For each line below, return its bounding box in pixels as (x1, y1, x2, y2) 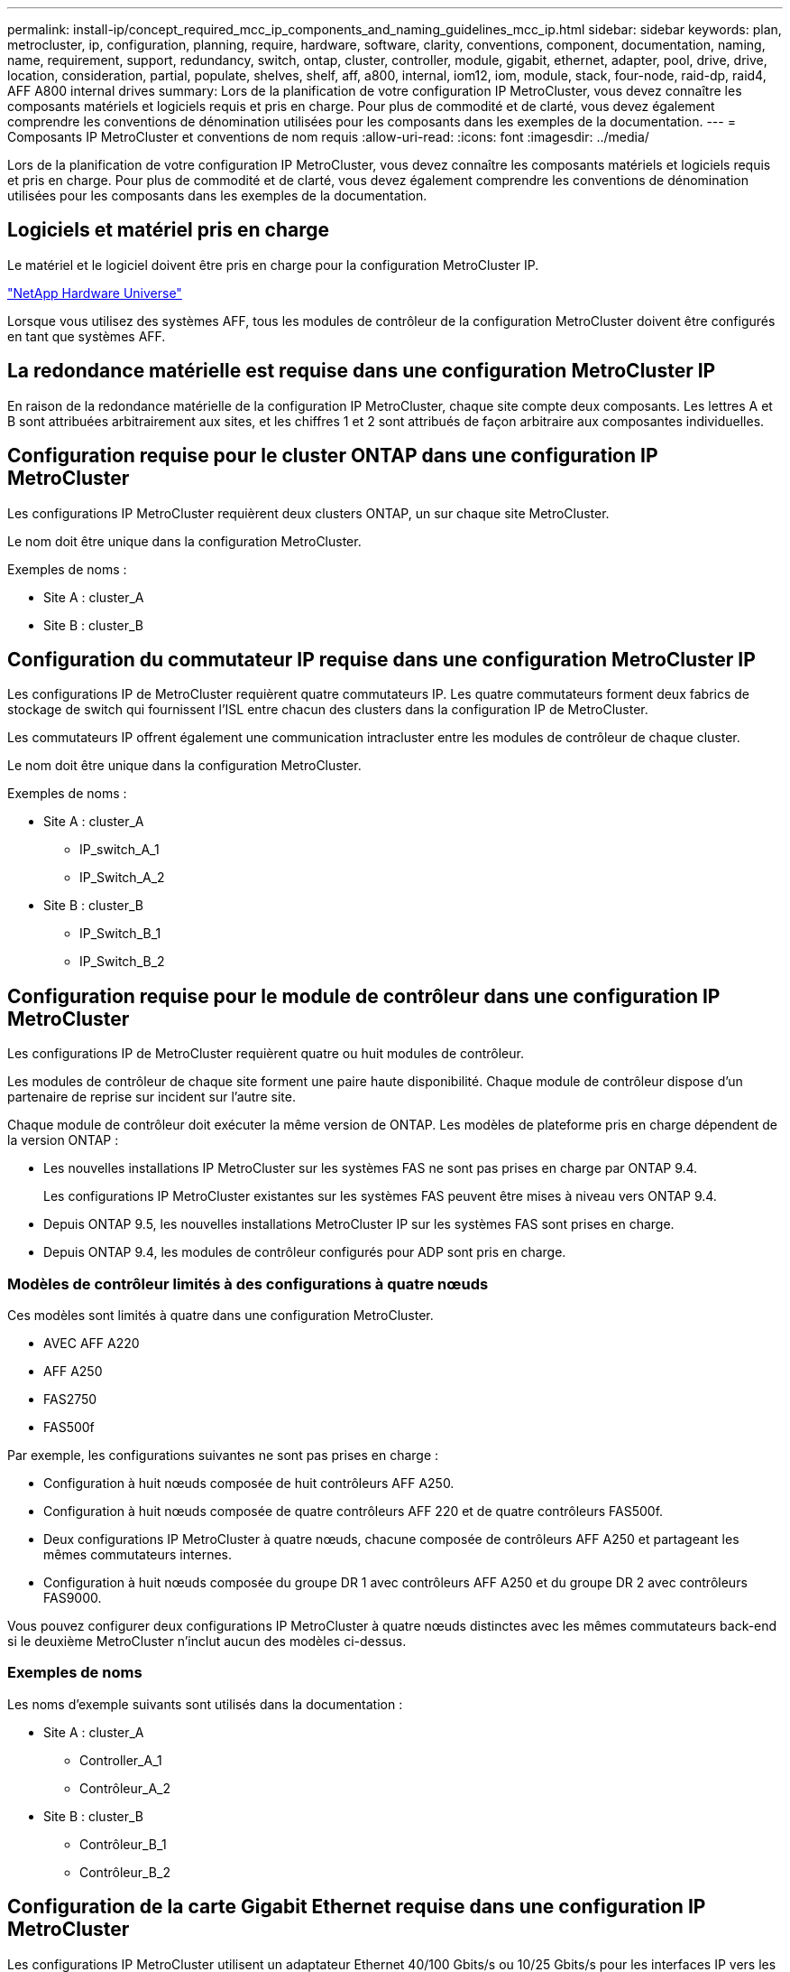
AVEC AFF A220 (43, 1335, 140, 1351)
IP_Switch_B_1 (79, 926, 161, 942)
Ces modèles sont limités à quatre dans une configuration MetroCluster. (7, 1307, 434, 1323)
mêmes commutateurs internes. (43, 1546, 232, 1562)
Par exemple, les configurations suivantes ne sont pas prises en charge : (7, 1446, 439, 1463)
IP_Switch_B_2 (79, 953, 165, 970)
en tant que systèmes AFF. (7, 328, 166, 344)
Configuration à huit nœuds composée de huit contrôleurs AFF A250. (43, 1474, 455, 1491)
